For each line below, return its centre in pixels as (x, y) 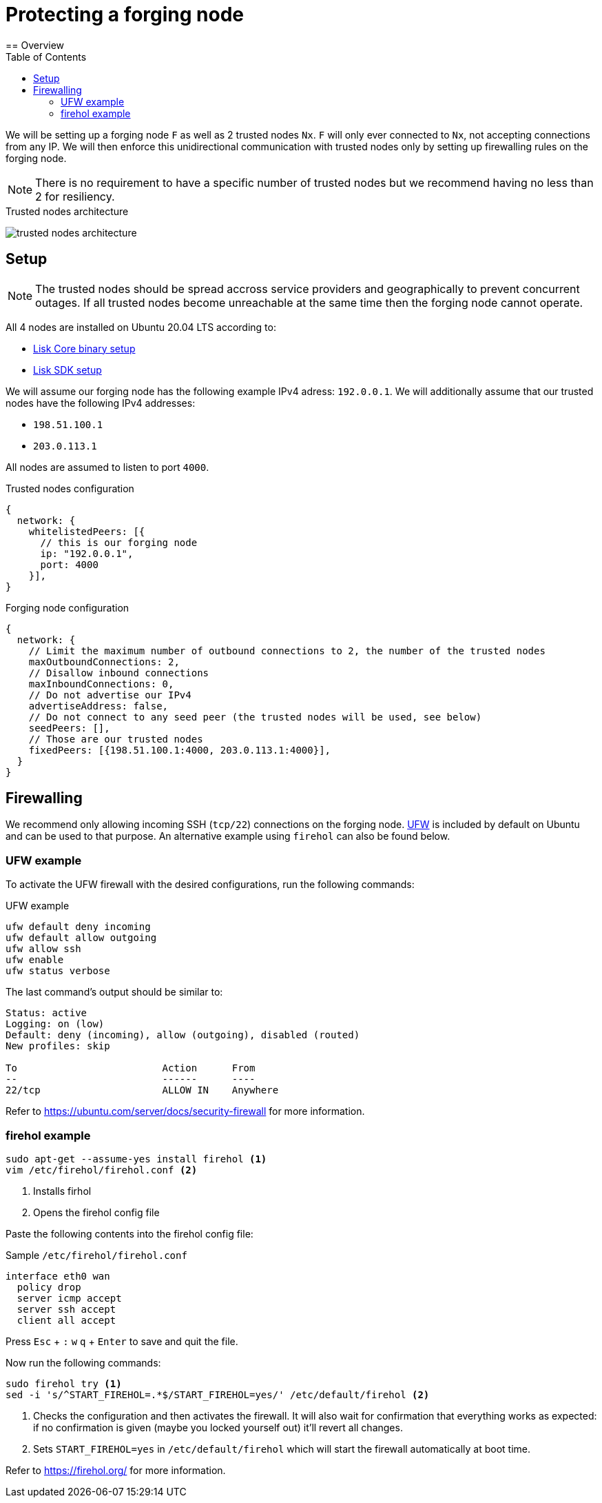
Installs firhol (62, 1191)
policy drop (49, 1287)
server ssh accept (66, 1309)
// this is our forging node (119, 542)
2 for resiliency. (75, 196)
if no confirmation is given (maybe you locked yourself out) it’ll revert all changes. (218, 1427)
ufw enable (35, 960)
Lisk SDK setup (68, 370)
